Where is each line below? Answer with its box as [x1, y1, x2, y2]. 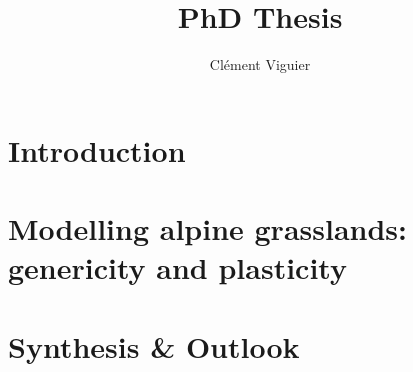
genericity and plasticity [8, 247, 347, 288]
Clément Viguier [209, 54, 311, 75]
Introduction [8, 129, 186, 170]
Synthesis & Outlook [8, 325, 300, 366]
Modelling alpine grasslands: [8, 208, 407, 249]
